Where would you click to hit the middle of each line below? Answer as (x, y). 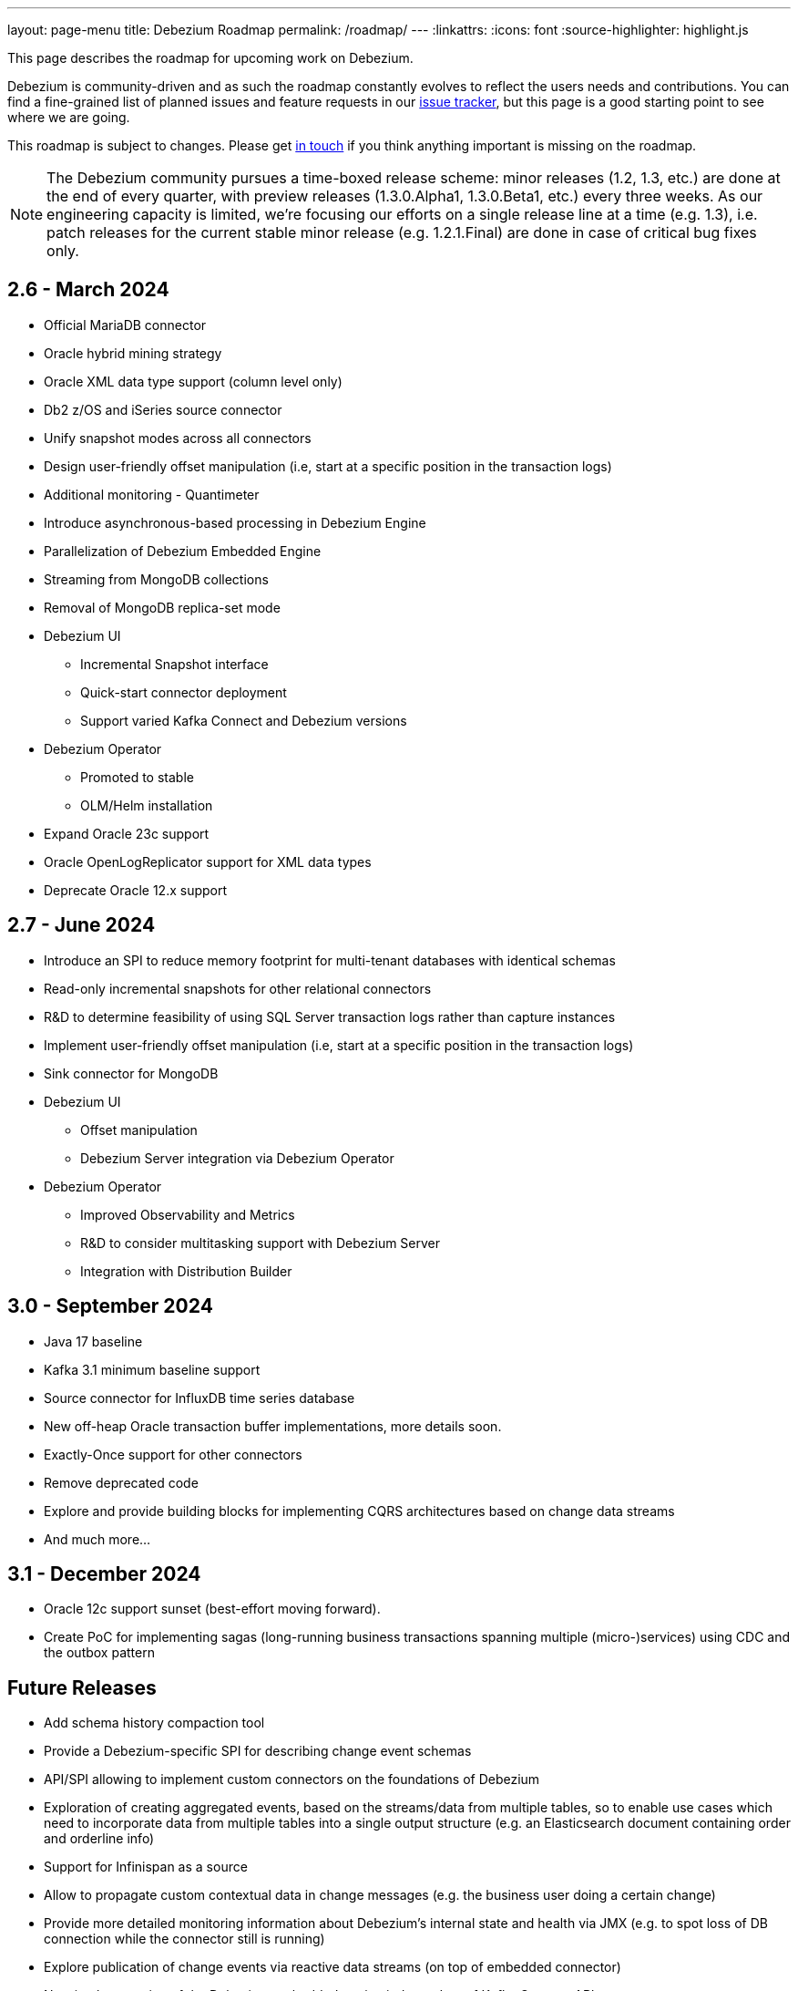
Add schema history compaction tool (154, 1723)
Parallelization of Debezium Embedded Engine (183, 551)
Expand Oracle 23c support (127, 833)
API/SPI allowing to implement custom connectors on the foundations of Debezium (292, 1780)
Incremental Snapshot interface (174, 664)
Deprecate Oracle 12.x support (136, 890)
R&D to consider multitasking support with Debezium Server (261, 1243)
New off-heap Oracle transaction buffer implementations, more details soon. (273, 1426)
